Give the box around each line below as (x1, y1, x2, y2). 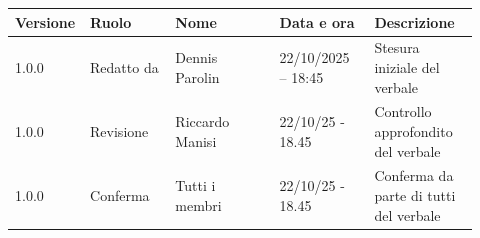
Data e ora (279, 11, 355, 32)
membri (175, 194, 222, 215)
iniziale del (374, 56, 440, 77)
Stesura (374, 37, 420, 58)
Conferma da (374, 165, 454, 186)
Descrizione (374, 11, 455, 32)
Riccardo (175, 111, 230, 132)
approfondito (374, 120, 453, 141)
